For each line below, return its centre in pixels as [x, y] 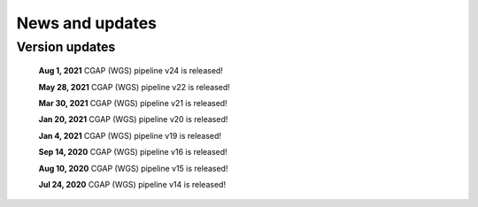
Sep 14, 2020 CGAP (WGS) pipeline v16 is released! [133, 152]
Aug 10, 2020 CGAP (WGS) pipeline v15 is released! [133, 168]
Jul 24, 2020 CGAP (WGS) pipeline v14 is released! [132, 184]
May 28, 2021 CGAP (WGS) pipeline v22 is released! [134, 87]
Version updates [66, 47]
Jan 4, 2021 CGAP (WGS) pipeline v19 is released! [130, 135]
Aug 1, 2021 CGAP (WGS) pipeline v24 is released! [131, 71]
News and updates [87, 23]
